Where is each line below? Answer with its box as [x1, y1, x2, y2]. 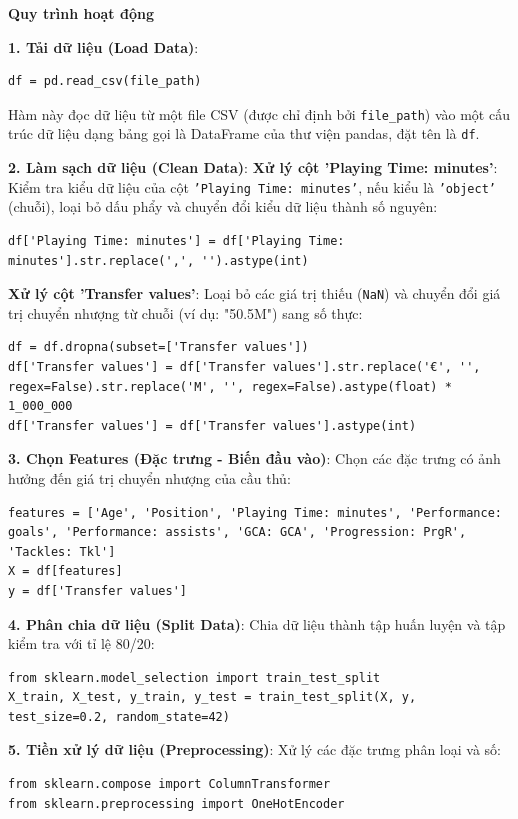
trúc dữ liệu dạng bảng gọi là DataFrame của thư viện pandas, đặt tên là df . [8, 123, 480, 144]
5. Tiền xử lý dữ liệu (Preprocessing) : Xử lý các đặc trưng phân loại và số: [8, 739, 501, 760]
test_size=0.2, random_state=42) [8, 709, 230, 724]
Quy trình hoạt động [8, 3, 154, 23]
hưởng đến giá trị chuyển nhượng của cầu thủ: [8, 467, 291, 488]
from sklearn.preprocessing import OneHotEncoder [8, 796, 345, 811]
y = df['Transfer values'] [8, 583, 187, 598]
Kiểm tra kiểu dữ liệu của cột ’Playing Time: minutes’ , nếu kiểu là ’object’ [8, 176, 496, 197]
